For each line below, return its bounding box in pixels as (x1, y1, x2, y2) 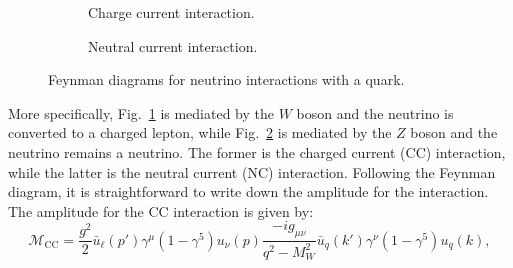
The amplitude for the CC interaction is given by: (8, 200, 314, 221)
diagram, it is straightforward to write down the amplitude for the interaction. (8, 181, 489, 202)
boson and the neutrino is (296, 102, 454, 123)
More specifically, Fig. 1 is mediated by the (8, 102, 275, 123)
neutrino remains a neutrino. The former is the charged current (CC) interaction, (8, 141, 506, 162)
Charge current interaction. (88, 2, 255, 22)
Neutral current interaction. (88, 35, 258, 56)
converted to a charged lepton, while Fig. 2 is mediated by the (8, 122, 392, 143)
